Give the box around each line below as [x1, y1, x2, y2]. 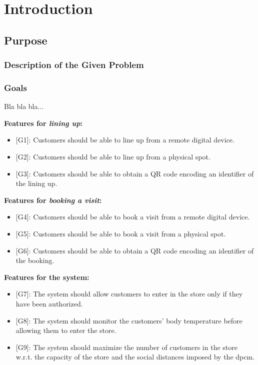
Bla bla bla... [4, 101, 44, 111]
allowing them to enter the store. [15, 325, 116, 335]
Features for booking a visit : [4, 194, 102, 205]
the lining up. [15, 178, 57, 188]
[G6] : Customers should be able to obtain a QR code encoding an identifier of [15, 245, 254, 255]
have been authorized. [15, 298, 83, 308]
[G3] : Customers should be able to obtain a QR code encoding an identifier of [15, 168, 254, 178]
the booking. [15, 255, 54, 265]
